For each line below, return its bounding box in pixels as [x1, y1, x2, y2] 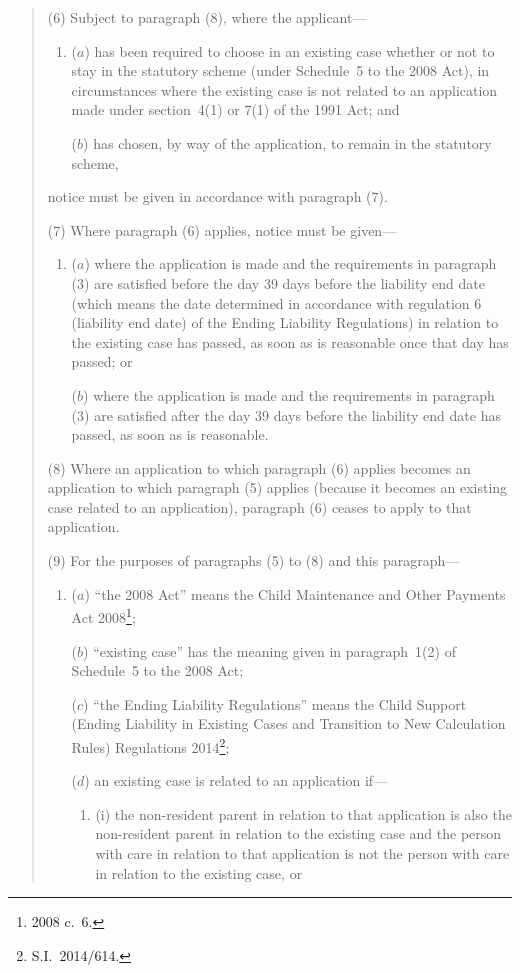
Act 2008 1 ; [71, 604, 136, 627]
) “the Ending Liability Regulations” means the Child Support [83, 693, 467, 714]
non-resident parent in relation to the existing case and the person [95, 823, 502, 844]
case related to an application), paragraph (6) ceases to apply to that [47, 496, 472, 517]
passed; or [71, 351, 133, 372]
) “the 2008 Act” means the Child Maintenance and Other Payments [84, 583, 506, 604]
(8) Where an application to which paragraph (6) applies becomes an [47, 457, 471, 478]
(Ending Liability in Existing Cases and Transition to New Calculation [71, 713, 506, 734]
